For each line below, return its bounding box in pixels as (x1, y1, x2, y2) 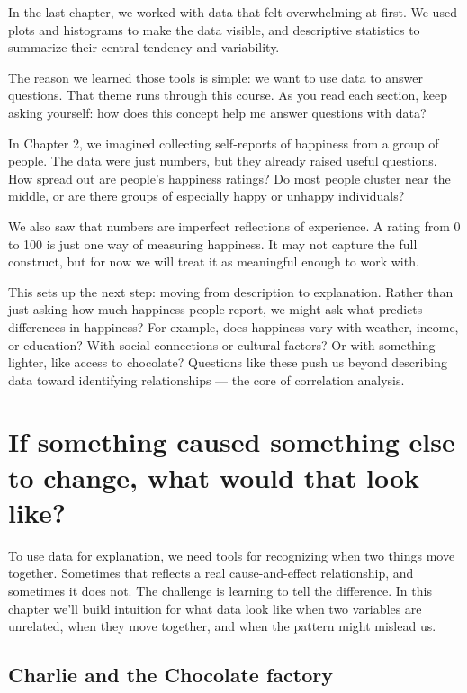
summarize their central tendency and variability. (8, 38, 280, 57)
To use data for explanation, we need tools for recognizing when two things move (8, 545, 455, 564)
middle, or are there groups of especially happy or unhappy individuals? (8, 186, 405, 205)
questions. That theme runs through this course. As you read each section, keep (8, 85, 447, 104)
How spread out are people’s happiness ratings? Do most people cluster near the (8, 168, 451, 187)
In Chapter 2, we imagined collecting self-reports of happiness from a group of (8, 133, 439, 152)
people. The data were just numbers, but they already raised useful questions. (8, 151, 437, 170)
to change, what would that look (8, 458, 419, 495)
